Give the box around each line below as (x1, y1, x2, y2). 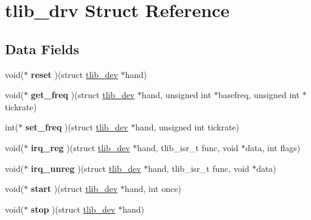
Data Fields (5, 39, 80, 58)
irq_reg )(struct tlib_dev (30, 141, 130, 154)
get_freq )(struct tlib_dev (30, 88, 135, 101)
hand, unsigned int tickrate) (135, 121, 240, 133)
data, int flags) (245, 141, 301, 154)
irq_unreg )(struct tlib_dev (30, 161, 141, 174)
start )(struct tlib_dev (30, 182, 118, 195)
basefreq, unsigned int (218, 88, 300, 101)
